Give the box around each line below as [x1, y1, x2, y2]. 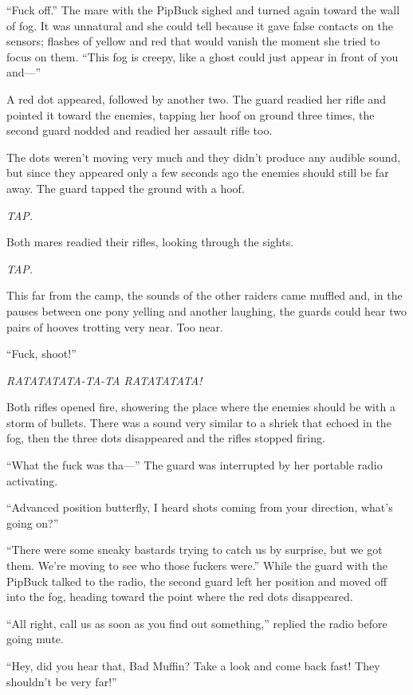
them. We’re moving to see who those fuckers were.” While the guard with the [6, 557, 387, 574]
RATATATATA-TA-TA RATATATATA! [6, 371, 203, 388]
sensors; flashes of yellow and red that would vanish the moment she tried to [6, 33, 380, 49]
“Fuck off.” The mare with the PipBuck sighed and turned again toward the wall [6, 2, 400, 18]
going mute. [6, 630, 64, 647]
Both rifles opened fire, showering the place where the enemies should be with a [6, 399, 395, 415]
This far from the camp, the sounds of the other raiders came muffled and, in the [6, 287, 403, 304]
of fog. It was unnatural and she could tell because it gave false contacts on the [6, 17, 393, 33]
